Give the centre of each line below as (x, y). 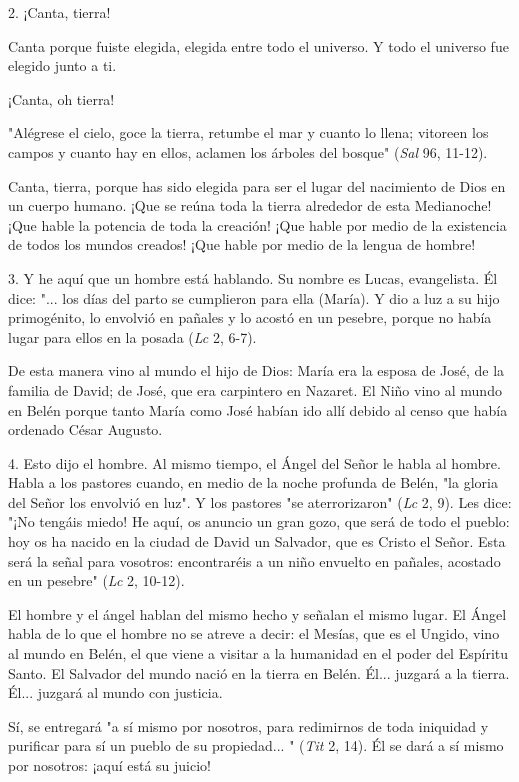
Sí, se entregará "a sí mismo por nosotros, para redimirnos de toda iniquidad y (248, 725)
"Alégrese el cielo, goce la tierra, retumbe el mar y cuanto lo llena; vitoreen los (248, 132)
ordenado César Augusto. (85, 429)
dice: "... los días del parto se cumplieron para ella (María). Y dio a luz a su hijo (254, 297)
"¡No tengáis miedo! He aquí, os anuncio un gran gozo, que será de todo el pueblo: (259, 521)
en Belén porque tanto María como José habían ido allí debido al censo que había (258, 409)
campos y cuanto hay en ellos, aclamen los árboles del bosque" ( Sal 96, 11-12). (248, 151)
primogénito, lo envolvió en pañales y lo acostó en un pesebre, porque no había (250, 317)
